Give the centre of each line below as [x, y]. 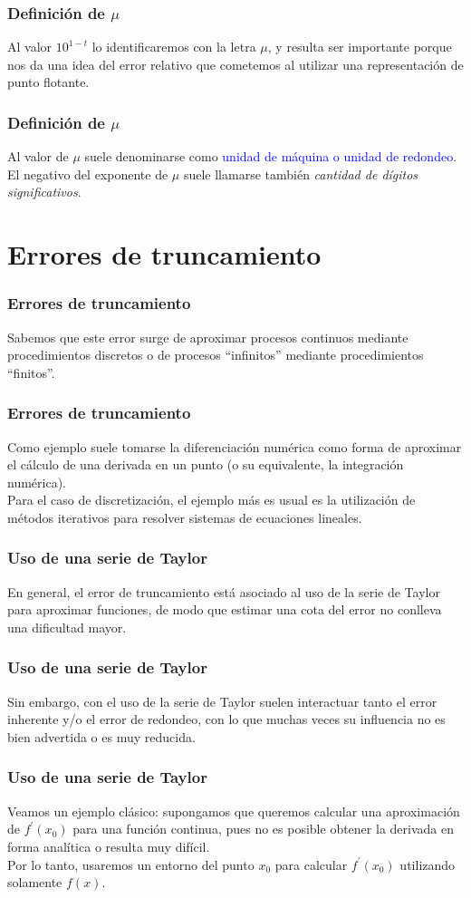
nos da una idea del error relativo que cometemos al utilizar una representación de [235, 64]
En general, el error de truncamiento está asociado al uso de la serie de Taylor [224, 591]
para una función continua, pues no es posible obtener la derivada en [263, 829]
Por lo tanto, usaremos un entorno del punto [131, 864]
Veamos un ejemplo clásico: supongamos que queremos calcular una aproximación [234, 811]
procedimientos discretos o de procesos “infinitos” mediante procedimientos [216, 355]
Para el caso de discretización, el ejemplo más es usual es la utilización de [211, 500]
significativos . [44, 192]
